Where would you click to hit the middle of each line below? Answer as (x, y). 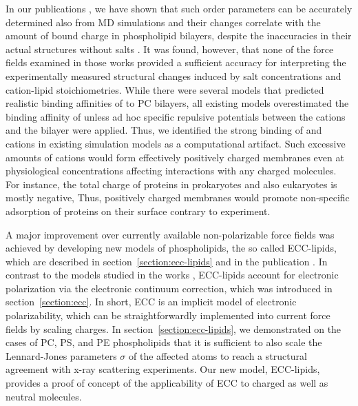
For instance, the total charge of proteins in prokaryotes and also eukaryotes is (171, 184)
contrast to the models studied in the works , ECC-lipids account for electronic (172, 275)
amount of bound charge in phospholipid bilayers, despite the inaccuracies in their (179, 35)
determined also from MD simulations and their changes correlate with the (163, 22)
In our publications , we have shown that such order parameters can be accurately (179, 8)
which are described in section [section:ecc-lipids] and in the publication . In (167, 261)
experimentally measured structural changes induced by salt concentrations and (173, 75)
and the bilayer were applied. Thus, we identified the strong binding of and (164, 130)
